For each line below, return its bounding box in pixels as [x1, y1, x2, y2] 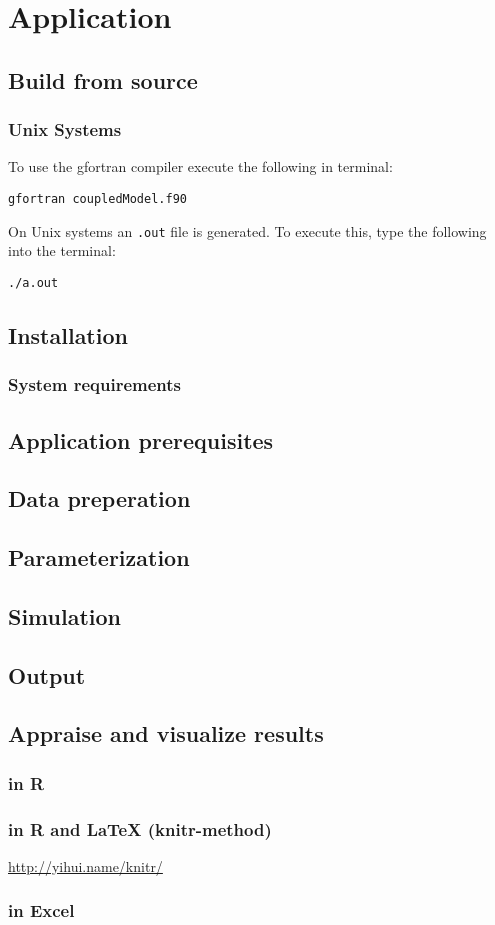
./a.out [8, 275, 59, 290]
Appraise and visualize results [8, 718, 324, 749]
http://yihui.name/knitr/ [8, 855, 163, 876]
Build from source [8, 64, 198, 95]
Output [8, 659, 86, 690]
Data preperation [8, 483, 191, 514]
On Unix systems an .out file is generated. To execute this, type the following [8, 220, 487, 241]
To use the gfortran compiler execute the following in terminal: [8, 156, 393, 177]
